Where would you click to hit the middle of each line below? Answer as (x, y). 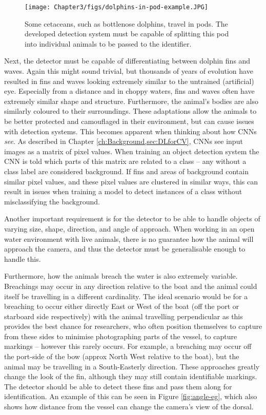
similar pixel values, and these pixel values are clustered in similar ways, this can (131, 181)
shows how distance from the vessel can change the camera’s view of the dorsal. (129, 407)
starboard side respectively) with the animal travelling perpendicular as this (124, 316)
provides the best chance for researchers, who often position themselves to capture (133, 326)
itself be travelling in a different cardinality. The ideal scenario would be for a (126, 296)
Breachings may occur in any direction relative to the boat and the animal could (131, 286)
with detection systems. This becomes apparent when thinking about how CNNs (130, 131)
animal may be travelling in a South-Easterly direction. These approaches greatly (132, 366)
